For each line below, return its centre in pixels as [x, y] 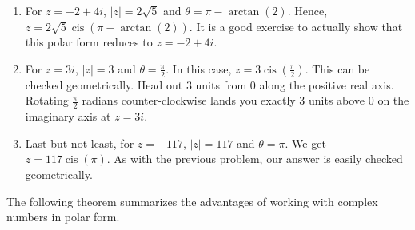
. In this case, [199, 68]
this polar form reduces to [89, 42]
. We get [305, 143]
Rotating [47, 100]
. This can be [337, 68]
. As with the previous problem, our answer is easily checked [255, 159]
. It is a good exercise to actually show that [296, 26]
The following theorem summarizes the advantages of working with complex [192, 201]
